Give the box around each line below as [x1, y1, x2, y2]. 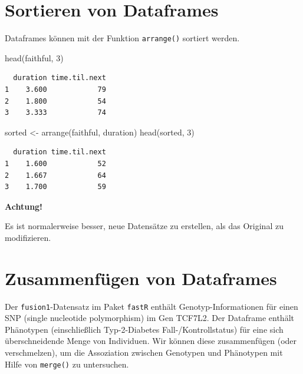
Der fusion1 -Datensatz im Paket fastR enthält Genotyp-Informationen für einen [5, 300, 298, 312]
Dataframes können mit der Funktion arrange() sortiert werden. [5, 32, 240, 44]
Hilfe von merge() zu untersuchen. [5, 358, 129, 370]
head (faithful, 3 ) [5, 51, 64, 64]
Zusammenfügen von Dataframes [5, 266, 277, 290]
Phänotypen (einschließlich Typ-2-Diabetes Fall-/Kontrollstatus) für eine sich [5, 323, 284, 335]
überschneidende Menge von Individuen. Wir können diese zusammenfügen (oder [5, 335, 297, 347]
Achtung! [5, 200, 43, 212]
